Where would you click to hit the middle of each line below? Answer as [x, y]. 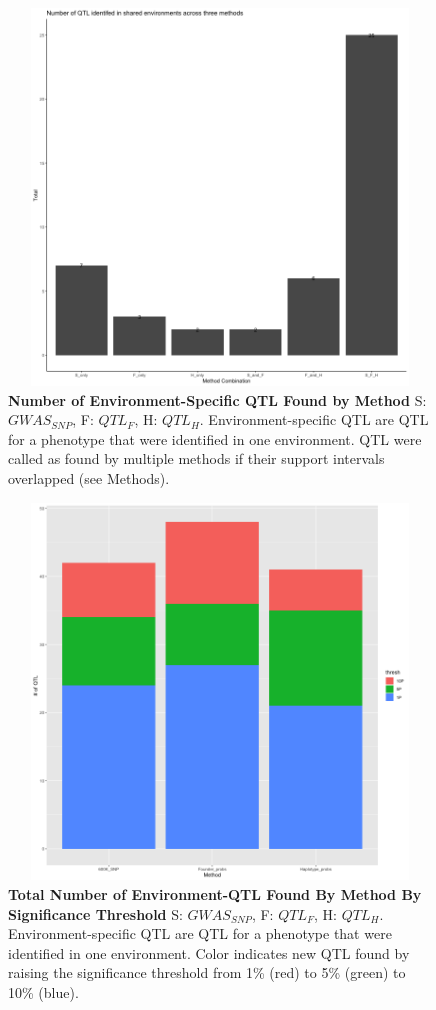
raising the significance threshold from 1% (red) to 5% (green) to [207, 972]
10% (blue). [43, 992]
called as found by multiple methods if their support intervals [196, 458]
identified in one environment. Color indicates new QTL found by [209, 952]
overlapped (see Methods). [89, 477]
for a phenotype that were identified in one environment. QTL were [215, 438]
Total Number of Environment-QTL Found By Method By [215, 894]
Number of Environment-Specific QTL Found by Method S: [217, 399]
